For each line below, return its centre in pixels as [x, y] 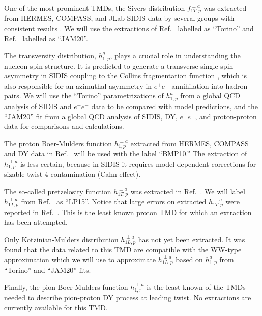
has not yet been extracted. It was [192, 239]
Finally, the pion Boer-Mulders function [66, 287]
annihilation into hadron [210, 85]
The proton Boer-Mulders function [58, 143]
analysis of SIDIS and [38, 106]
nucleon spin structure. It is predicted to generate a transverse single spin [119, 65]
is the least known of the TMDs [196, 287]
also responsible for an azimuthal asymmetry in [78, 85]
